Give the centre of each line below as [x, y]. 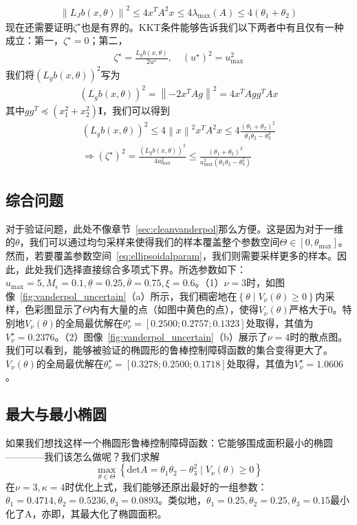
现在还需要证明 [39, 26]
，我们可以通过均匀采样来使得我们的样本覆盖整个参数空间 [150, 242]
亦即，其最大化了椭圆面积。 [104, 513]
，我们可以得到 [137, 110]
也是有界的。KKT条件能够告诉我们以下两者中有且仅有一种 [212, 26]
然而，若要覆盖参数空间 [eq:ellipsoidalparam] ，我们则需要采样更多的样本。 [171, 256]
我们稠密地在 [208, 296]
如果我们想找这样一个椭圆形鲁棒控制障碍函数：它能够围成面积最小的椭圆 [169, 443]
